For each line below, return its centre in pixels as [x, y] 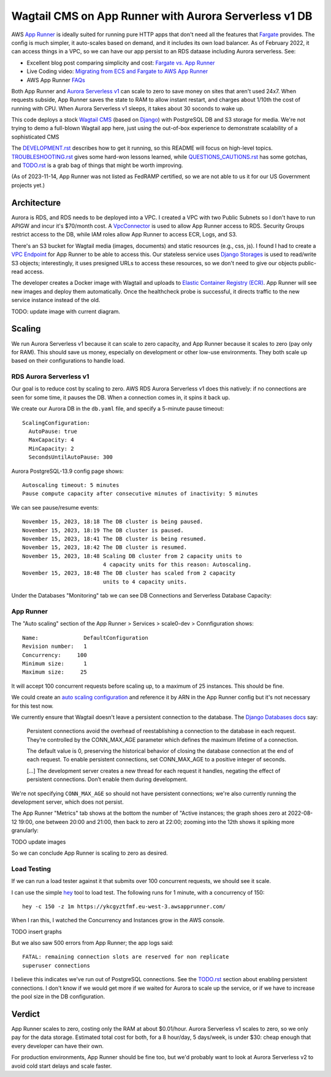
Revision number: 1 [55, 647]
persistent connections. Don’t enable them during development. [107, 779]
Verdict [25, 1014]
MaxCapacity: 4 [51, 440]
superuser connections [56, 965]
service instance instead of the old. [56, 300]
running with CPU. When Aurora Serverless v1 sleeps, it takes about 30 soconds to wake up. [128, 108]
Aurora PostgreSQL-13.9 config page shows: [67, 471]
